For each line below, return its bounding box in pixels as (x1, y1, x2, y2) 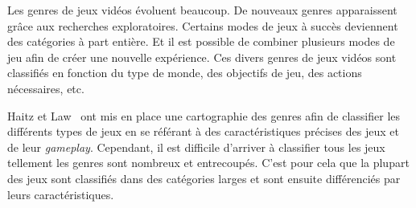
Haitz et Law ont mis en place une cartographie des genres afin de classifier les (7, 107, 401, 124)
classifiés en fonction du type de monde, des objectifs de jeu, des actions (7, 64, 362, 81)
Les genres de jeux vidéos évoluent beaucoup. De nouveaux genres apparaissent (7, 2, 397, 18)
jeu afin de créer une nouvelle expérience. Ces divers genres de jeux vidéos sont (7, 48, 397, 65)
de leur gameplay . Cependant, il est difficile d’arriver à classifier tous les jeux (7, 138, 385, 155)
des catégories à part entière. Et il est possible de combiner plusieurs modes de (7, 33, 395, 50)
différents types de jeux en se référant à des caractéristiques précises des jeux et (7, 123, 399, 140)
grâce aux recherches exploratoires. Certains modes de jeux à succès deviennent (7, 17, 398, 34)
